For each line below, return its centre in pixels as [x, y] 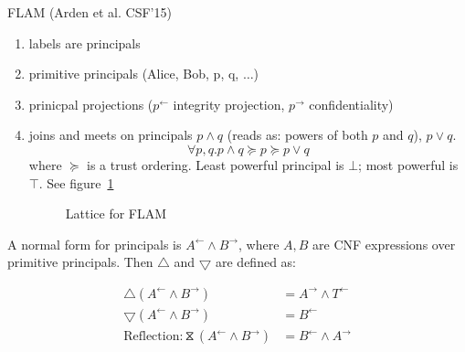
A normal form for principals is [95, 244]
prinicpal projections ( [91, 104]
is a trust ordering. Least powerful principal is [216, 164]
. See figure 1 [76, 182]
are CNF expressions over [384, 244]
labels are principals [85, 43]
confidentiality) [351, 104]
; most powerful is [408, 164]
